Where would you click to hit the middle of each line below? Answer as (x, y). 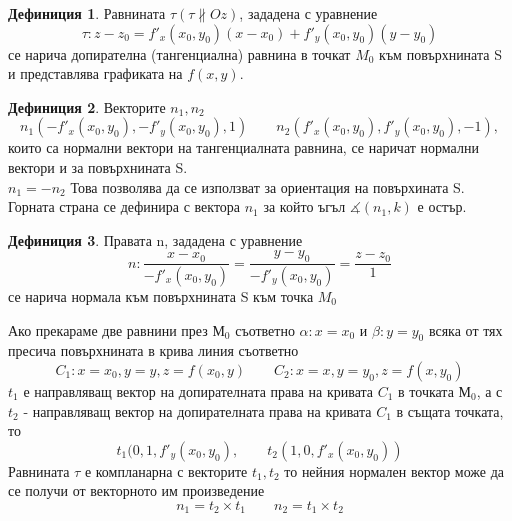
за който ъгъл (304, 206)
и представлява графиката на (95, 73)
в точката (426, 391)
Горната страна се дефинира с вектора (124, 206)
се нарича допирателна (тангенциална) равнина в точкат (179, 53)
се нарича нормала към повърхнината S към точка (161, 296)
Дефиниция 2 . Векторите (87, 106)
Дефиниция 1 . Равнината (87, 13)
